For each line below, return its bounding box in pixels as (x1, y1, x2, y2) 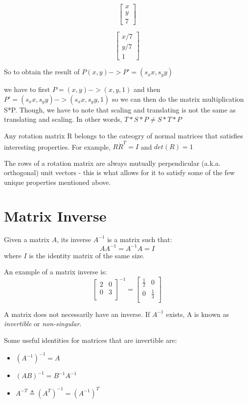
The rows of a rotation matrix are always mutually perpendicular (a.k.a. (4, 157, 221, 168)
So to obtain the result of (4, 67, 80, 77)
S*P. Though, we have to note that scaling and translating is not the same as (4, 104, 236, 114)
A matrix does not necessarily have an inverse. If (4, 309, 150, 319)
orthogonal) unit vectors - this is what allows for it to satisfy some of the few (4, 167, 235, 178)
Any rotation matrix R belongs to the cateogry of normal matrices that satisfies (4, 130, 243, 140)
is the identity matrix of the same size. (29, 250, 145, 260)
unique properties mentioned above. (4, 177, 111, 187)
